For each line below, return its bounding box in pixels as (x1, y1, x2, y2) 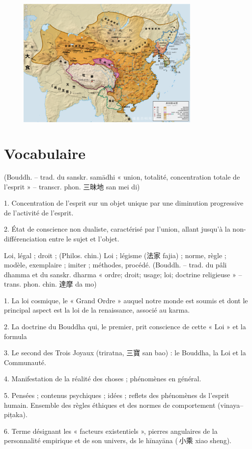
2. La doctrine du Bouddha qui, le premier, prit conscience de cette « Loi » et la (4, 321, 246, 332)
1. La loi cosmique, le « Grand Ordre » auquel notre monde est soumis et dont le (4, 295, 248, 305)
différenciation (4, 233, 47, 243)
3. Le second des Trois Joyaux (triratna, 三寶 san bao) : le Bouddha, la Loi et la (4, 347, 246, 358)
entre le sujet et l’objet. (49, 233, 119, 243)
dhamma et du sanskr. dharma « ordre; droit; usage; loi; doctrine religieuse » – (4, 269, 242, 279)
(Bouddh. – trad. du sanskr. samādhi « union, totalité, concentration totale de (4, 171, 240, 182)
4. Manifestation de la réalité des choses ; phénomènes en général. (4, 373, 201, 384)
